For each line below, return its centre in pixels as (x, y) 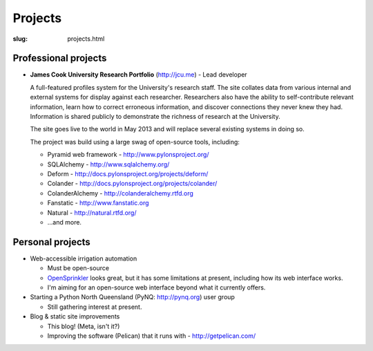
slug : (20, 39)
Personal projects (52, 242)
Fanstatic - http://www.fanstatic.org (98, 203)
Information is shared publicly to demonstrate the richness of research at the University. (155, 117)
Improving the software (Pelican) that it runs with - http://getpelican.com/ (152, 336)
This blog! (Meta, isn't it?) (84, 326)
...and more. (65, 222)
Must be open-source (78, 268)
